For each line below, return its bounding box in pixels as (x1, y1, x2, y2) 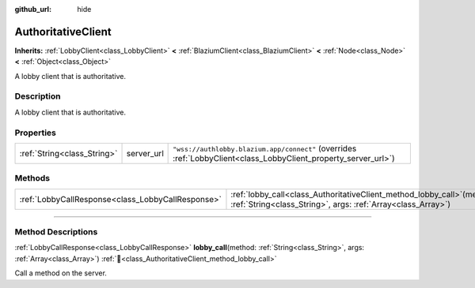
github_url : (14, 5, 51, 13)
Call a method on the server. (14, 268, 107, 278)
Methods (14, 173, 51, 184)
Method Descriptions (14, 226, 98, 238)
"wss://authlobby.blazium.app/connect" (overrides (173, 143, 357, 154)
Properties (14, 127, 57, 138)
